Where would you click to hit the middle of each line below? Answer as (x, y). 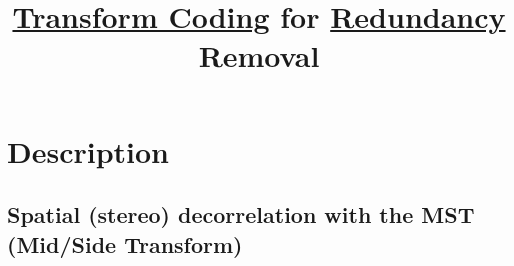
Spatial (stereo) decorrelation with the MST (241, 214)
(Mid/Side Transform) (125, 243)
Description (88, 150)
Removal (259, 55)
